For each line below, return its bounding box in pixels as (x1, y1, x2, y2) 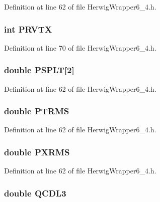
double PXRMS (4, 145, 70, 158)
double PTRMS (4, 105, 69, 117)
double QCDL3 (4, 186, 66, 199)
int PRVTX (4, 23, 52, 35)
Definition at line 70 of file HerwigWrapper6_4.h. (4, 42, 156, 53)
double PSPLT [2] (4, 64, 74, 76)
